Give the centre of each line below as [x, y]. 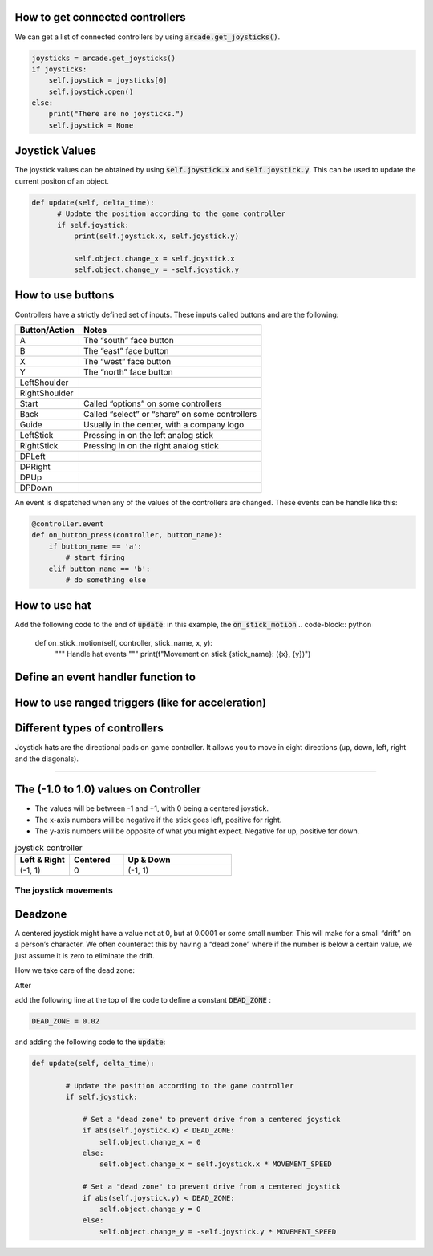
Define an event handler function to [105, 677]
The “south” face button [128, 340]
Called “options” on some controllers [152, 403]
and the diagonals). [47, 759]
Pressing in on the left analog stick [148, 435]
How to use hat [53, 606]
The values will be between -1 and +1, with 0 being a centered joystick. [152, 808]
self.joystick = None [91, 125]
